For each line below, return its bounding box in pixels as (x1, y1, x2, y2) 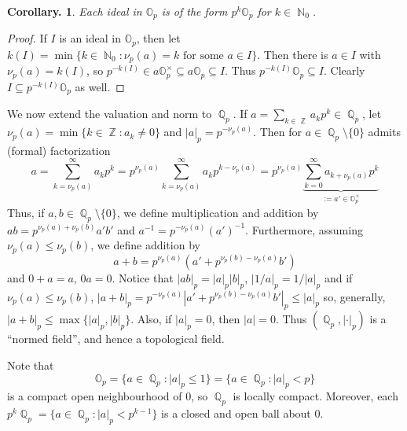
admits (368, 123, 401, 140)
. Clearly (323, 62, 365, 79)
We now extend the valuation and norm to (7, 105, 212, 122)
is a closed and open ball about (161, 405, 311, 422)
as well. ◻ (75, 78, 125, 94)
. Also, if (130, 311, 172, 327)
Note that (7, 357, 54, 374)
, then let (136, 30, 181, 46)
